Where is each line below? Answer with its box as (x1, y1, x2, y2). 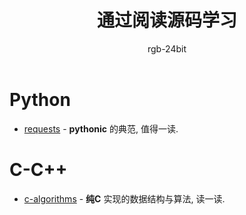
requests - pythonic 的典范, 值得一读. (23, 122, 179, 135)
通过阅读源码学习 (96, 9, 237, 32)
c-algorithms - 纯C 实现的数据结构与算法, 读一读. (23, 192, 226, 205)
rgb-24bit (147, 42, 187, 55)
